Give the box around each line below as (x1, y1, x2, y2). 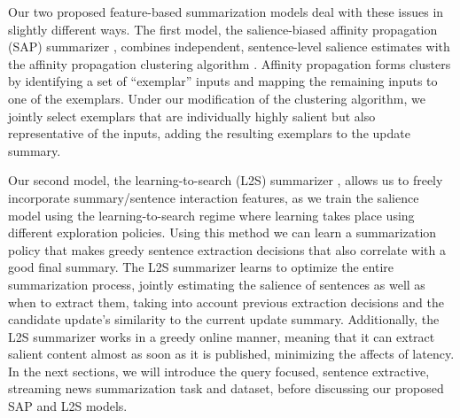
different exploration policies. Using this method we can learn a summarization (8, 223, 437, 242)
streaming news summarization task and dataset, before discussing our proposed (8, 379, 444, 398)
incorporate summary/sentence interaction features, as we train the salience (8, 188, 419, 206)
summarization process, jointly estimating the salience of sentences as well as (8, 275, 425, 293)
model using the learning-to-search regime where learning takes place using (8, 205, 415, 224)
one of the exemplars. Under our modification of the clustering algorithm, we (8, 89, 425, 107)
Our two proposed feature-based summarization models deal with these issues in (8, 3, 444, 20)
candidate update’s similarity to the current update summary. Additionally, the (8, 310, 440, 329)
